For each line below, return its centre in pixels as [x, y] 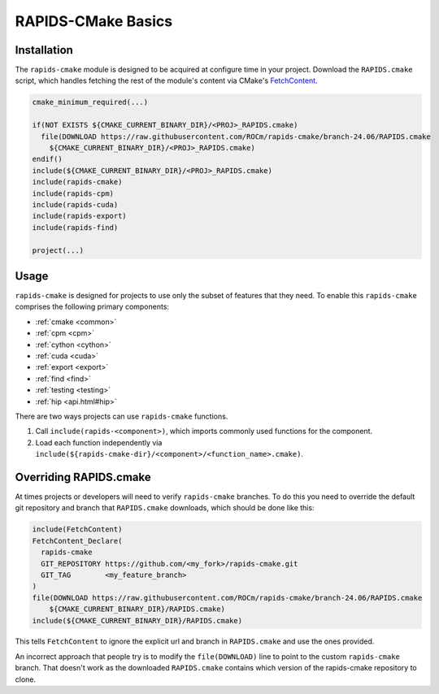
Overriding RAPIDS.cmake [83, 477]
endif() [47, 159]
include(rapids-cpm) [73, 193]
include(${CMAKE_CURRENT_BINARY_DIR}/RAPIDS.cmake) [137, 620]
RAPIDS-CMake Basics [94, 21]
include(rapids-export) [80, 216]
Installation [44, 50]
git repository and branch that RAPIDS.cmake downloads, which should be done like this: [165, 508]
